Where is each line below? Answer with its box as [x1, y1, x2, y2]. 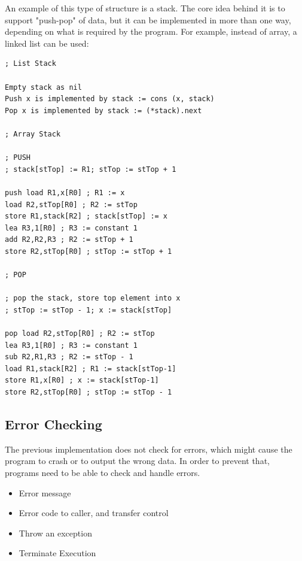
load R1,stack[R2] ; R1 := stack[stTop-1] [5, 364, 176, 373]
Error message [19, 486, 71, 499]
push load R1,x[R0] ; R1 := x [5, 188, 125, 197]
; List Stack [5, 59, 56, 68]
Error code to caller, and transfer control [19, 507, 169, 519]
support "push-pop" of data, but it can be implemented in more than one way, [5, 13, 291, 26]
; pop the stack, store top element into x [5, 294, 181, 303]
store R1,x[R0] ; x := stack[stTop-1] [5, 376, 159, 385]
